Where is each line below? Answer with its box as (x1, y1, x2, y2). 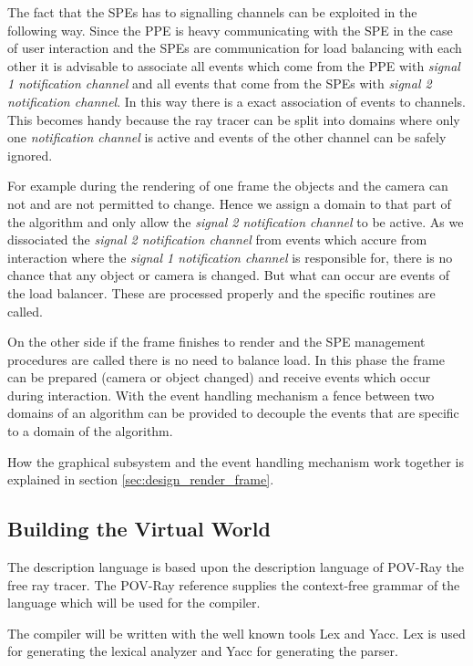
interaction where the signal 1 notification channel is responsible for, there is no (7, 247, 453, 266)
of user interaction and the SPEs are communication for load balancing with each (7, 38, 462, 57)
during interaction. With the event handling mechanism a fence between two (7, 385, 435, 404)
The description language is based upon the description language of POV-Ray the (7, 557, 464, 577)
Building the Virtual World (7, 515, 271, 543)
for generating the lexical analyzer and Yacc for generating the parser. (7, 641, 398, 661)
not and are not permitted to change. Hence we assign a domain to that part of (7, 193, 451, 213)
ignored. (7, 145, 53, 164)
